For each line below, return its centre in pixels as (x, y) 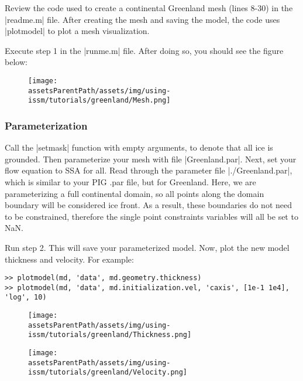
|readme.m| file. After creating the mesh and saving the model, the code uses (142, 19)
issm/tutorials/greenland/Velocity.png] (108, 373)
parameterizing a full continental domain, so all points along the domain (135, 193)
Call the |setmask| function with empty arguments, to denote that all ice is (139, 147)
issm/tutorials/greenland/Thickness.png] (110, 335)
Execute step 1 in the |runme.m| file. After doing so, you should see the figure (144, 50)
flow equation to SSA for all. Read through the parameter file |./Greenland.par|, (149, 170)
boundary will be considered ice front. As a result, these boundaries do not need (148, 205)
